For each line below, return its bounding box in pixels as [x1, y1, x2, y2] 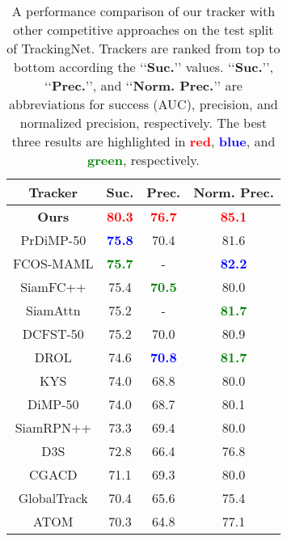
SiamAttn [26, 301, 81, 319]
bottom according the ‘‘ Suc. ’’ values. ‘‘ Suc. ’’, [13, 57, 273, 76]
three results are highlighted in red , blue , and [11, 132, 276, 150]
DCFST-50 [22, 324, 84, 343]
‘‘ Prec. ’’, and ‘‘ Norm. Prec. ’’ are [44, 76, 243, 95]
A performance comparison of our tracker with [11, 2, 276, 20]
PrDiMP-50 [20, 230, 87, 249]
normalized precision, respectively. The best [19, 113, 268, 132]
